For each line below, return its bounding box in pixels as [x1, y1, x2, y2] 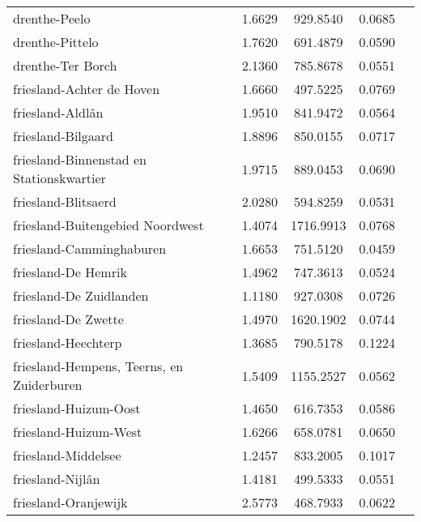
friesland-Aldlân [13, 103, 104, 122]
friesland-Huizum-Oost [13, 399, 141, 417]
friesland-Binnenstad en [13, 150, 147, 169]
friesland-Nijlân [13, 469, 100, 488]
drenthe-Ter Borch [13, 56, 117, 75]
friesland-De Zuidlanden [13, 286, 149, 305]
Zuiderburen [13, 375, 83, 394]
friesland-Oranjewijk [13, 493, 128, 511]
